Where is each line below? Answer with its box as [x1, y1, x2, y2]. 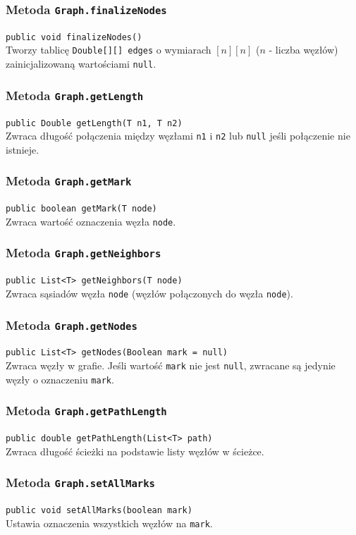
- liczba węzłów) [269, 42, 338, 57]
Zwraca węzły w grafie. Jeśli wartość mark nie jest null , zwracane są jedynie [6, 358, 336, 373]
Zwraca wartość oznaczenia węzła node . [6, 214, 176, 228]
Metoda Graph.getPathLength [6, 402, 167, 419]
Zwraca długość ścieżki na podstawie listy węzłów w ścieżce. [6, 443, 264, 458]
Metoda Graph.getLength [6, 86, 144, 104]
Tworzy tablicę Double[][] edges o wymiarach [6, 42, 211, 57]
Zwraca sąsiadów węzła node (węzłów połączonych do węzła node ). [6, 285, 293, 300]
